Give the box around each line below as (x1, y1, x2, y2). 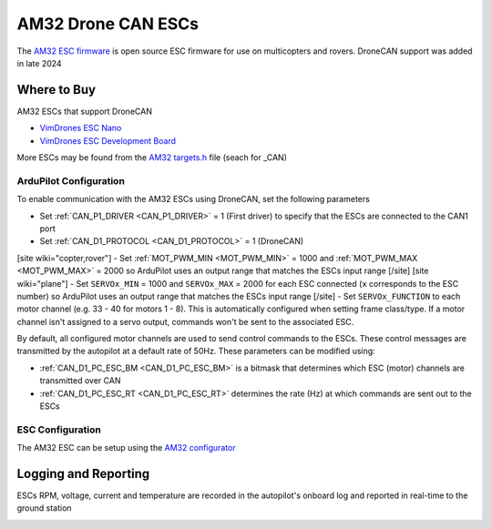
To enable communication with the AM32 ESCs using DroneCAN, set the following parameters (16, 194, 371, 205)
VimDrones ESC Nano (39, 123, 122, 134)
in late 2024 (16, 57, 63, 68)
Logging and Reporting (16, 465, 150, 482)
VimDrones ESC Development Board (39, 135, 177, 146)
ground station (16, 503, 72, 514)
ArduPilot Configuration (16, 174, 125, 187)
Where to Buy (16, 82, 96, 97)
